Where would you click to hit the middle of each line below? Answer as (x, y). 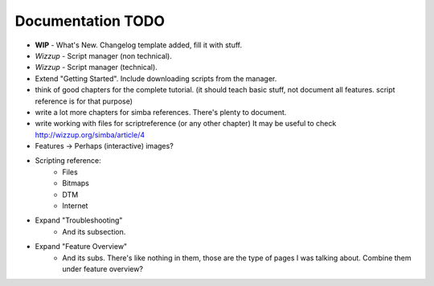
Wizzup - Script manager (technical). (96, 67)
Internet (75, 206)
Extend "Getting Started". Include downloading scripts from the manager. (156, 78)
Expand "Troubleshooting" (79, 220)
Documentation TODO (90, 21)
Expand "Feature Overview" (81, 247)
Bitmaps (76, 183)
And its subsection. (94, 231)
